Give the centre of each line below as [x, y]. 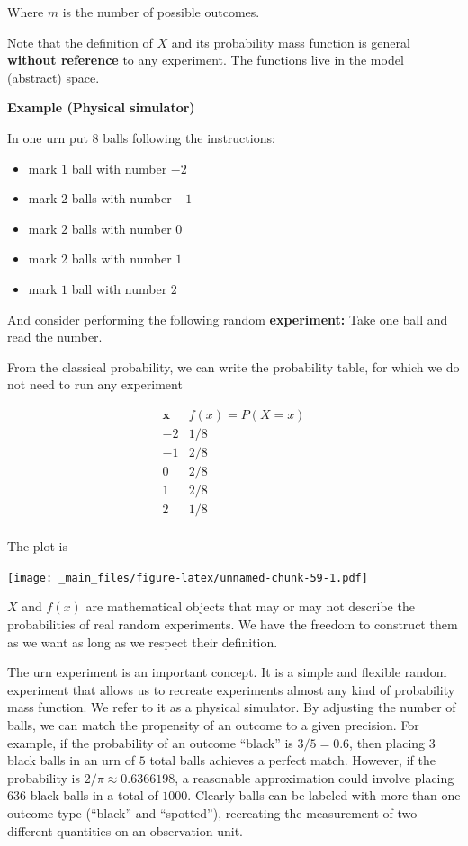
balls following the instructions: [189, 137]
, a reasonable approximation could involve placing [315, 777]
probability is [44, 777]
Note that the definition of [80, 42]
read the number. [55, 337]
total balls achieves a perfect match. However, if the [292, 760]
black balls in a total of [94, 795]
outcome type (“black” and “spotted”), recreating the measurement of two [212, 812]
